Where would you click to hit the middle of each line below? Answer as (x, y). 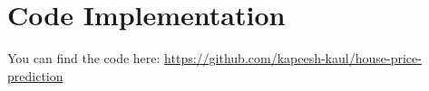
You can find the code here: (84, 58)
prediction (35, 75)
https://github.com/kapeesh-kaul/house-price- (293, 58)
